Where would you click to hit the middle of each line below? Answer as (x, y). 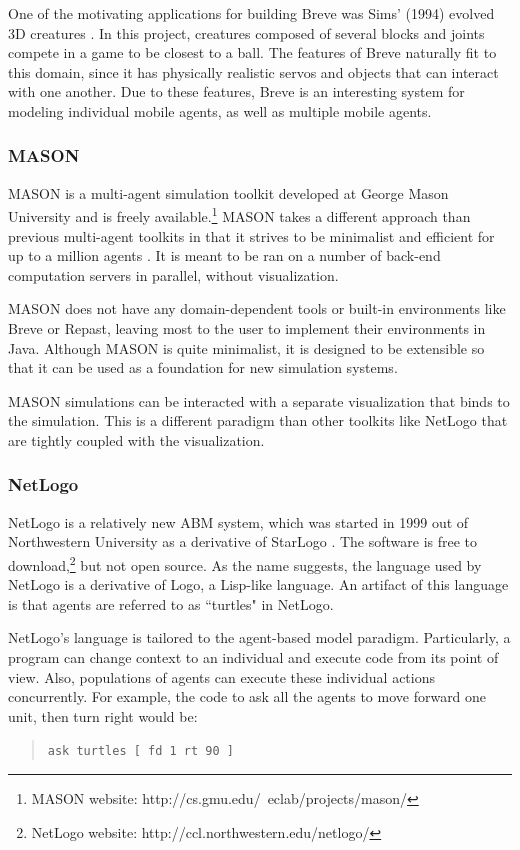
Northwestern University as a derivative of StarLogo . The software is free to (243, 541)
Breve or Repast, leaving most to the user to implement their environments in (247, 328)
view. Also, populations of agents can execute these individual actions (221, 676)
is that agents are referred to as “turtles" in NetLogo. (171, 603)
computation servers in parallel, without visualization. (173, 274)
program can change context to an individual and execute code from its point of (253, 657)
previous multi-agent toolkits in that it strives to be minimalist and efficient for (251, 235)
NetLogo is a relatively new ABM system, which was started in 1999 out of (238, 521)
